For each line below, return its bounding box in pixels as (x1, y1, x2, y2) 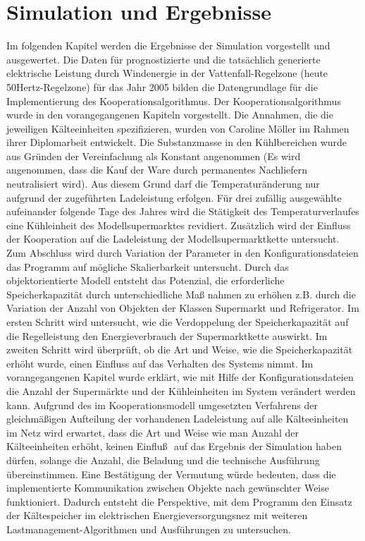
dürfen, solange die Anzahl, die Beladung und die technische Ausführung (6, 452, 320, 467)
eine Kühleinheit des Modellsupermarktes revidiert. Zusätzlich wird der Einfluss (6, 217, 351, 232)
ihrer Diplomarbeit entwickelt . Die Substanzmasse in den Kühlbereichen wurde (6, 135, 347, 150)
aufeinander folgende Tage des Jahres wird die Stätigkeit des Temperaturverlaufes (6, 204, 359, 219)
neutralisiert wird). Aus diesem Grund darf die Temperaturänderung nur (6, 176, 320, 191)
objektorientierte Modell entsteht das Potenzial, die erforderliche (6, 273, 285, 288)
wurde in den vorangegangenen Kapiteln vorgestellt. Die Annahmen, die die (6, 107, 333, 122)
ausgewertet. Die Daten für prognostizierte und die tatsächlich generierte (6, 51, 321, 66)
